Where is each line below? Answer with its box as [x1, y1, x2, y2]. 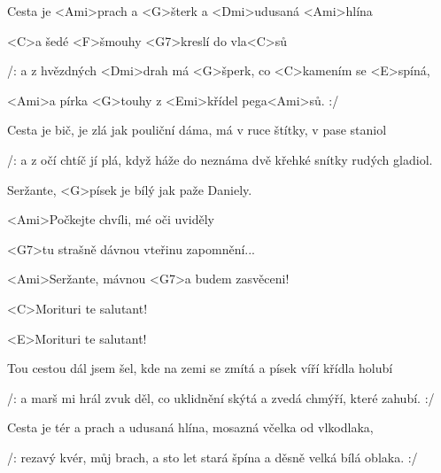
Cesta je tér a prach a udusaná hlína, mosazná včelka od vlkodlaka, [7, 418, 374, 437]
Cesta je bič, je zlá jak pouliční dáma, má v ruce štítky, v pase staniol [7, 120, 387, 139]
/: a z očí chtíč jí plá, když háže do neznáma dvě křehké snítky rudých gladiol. [7, 150, 433, 168]
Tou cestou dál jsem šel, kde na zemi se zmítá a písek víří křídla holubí [7, 359, 393, 377]
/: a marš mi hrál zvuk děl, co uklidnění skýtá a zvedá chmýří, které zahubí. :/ [7, 388, 435, 407]
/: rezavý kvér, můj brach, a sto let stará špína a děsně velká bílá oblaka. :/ [7, 447, 418, 466]
